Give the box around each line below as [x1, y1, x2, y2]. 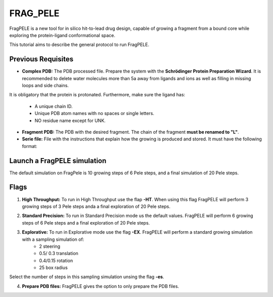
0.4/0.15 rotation [39, 257, 73, 264]
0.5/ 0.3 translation [39, 250, 78, 256]
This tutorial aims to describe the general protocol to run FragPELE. [9, 42, 149, 48]
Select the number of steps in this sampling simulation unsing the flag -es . [9, 274, 164, 280]
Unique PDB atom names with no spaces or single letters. [34, 110, 154, 117]
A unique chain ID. [34, 103, 73, 109]
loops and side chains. [22, 83, 69, 89]
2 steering [39, 243, 61, 249]
